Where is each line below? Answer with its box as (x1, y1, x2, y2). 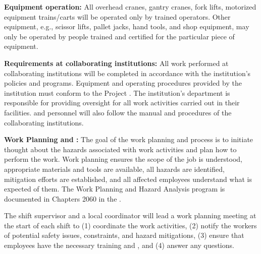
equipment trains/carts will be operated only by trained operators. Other (4, 11, 231, 22)
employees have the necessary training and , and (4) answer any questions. (4, 240, 234, 250)
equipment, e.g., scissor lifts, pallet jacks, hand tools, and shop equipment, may (4, 21, 249, 32)
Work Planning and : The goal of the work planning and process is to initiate (4, 134, 253, 145)
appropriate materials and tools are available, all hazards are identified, (4, 163, 225, 174)
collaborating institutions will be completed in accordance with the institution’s (4, 68, 251, 78)
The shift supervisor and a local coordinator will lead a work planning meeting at (4, 210, 256, 221)
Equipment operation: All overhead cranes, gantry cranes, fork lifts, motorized (4, 2, 256, 12)
